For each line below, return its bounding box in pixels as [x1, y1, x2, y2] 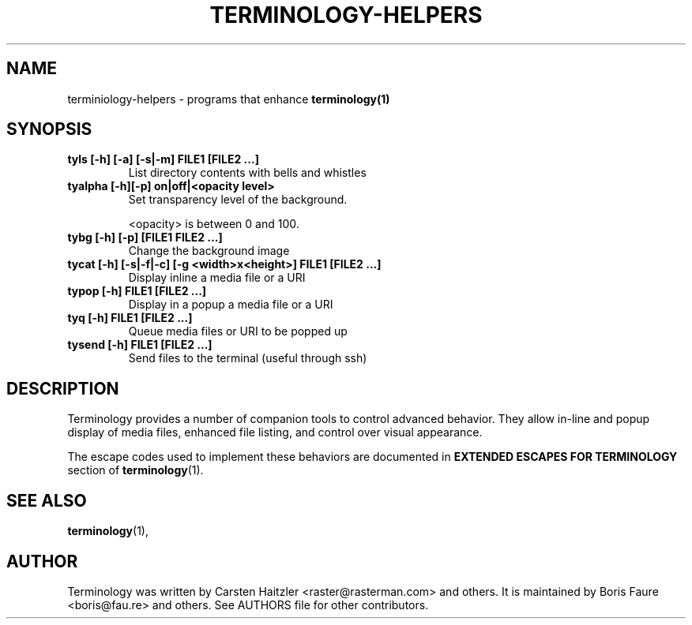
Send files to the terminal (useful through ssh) [128, 351, 367, 365]
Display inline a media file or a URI [128, 271, 306, 285]
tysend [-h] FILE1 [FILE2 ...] [67, 338, 212, 352]
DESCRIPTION [6, 378, 119, 399]
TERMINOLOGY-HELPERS [209, 2, 483, 28]
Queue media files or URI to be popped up [128, 324, 348, 339]
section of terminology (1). [67, 463, 204, 477]
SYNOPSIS [6, 119, 92, 140]
